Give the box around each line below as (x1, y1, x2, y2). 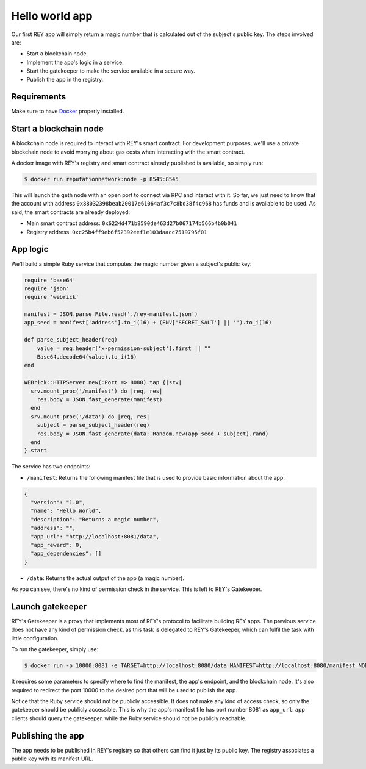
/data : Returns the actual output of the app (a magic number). (26, 574, 184, 582)
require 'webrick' (24, 293, 79, 301)
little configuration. (11, 634, 59, 642)
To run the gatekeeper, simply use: (11, 646, 99, 653)
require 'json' (24, 285, 70, 292)
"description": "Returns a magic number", (30, 516, 160, 523)
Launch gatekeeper (11, 601, 87, 612)
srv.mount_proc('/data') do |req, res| (30, 413, 150, 420)
